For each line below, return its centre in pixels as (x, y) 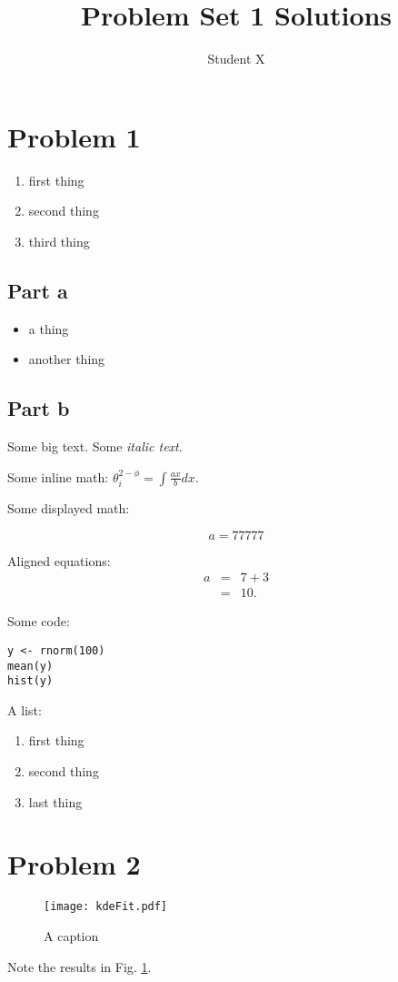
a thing (49, 328)
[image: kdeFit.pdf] (106, 907)
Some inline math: (58, 476)
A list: (25, 709)
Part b (39, 408)
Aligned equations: (59, 560)
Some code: (39, 621)
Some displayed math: (69, 508)
